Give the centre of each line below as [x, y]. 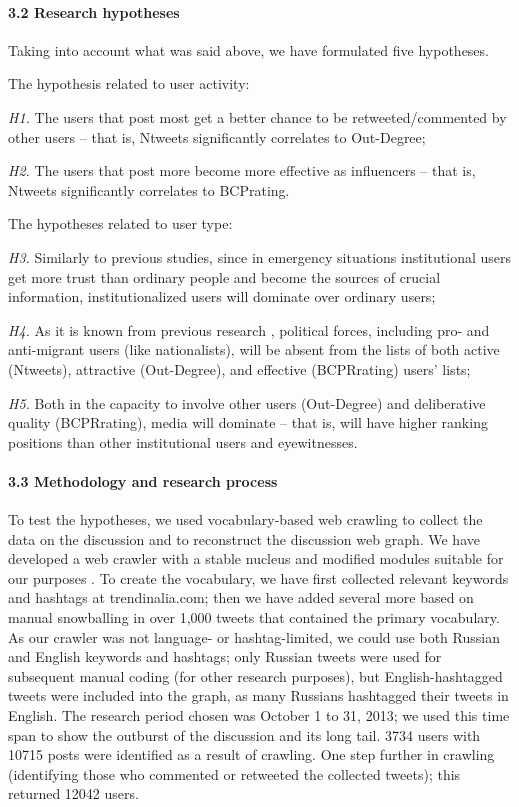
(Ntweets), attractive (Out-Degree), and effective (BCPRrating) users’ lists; [239, 368]
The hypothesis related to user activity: [129, 83]
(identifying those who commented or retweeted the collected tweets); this [234, 773]
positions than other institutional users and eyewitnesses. [183, 441]
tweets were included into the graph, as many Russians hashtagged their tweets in [258, 695]
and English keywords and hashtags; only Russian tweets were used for [225, 656]
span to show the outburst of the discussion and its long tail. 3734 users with [244, 734]
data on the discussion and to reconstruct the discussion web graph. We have [244, 538]
